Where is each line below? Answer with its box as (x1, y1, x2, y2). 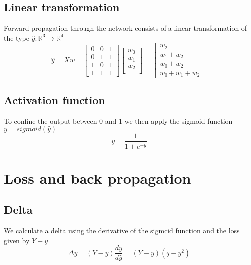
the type (4, 32, 29, 43)
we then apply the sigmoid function (124, 115, 233, 126)
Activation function (4, 92, 105, 107)
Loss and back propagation (4, 168, 191, 188)
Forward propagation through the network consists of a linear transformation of (4, 23, 247, 33)
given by (4, 235, 30, 245)
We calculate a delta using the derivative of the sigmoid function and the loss (4, 225, 240, 236)
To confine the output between (4, 115, 97, 126)
